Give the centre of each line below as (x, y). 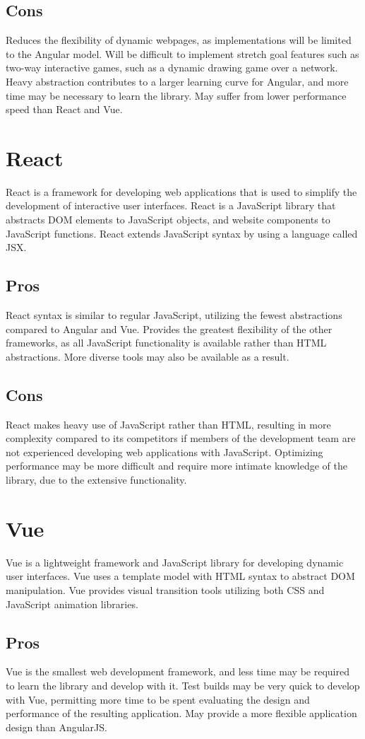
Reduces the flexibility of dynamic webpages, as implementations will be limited (179, 40)
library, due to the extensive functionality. (96, 480)
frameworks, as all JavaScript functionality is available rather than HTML (166, 343)
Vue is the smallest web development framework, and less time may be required (178, 671)
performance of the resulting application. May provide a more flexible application (181, 713)
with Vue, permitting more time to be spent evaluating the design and (158, 699)
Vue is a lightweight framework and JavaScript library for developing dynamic (175, 562)
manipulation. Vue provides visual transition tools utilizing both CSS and (165, 589)
